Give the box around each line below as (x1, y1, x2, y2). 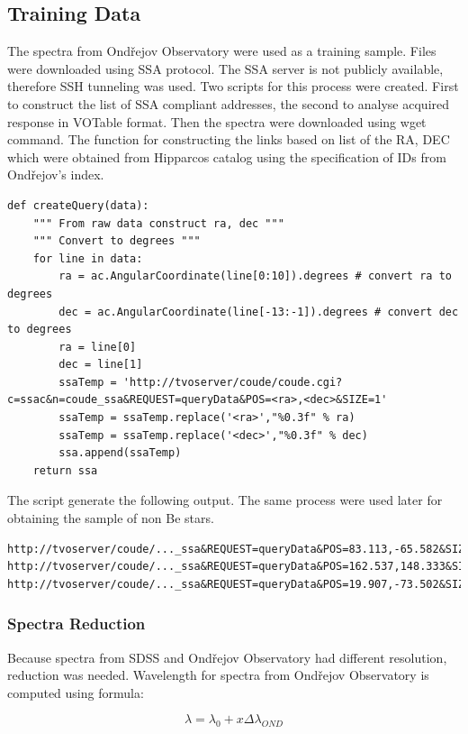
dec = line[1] (58, 358, 143, 372)
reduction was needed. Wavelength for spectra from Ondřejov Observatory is (7, 665, 429, 684)
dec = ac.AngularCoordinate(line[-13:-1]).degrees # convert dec (58, 305, 459, 318)
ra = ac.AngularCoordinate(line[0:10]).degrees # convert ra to (58, 270, 452, 283)
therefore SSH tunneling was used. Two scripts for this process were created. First (7, 77, 459, 96)
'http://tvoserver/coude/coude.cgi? (122, 375, 343, 389)
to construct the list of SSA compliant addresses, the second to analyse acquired (7, 94, 450, 113)
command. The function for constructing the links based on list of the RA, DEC (7, 130, 450, 149)
